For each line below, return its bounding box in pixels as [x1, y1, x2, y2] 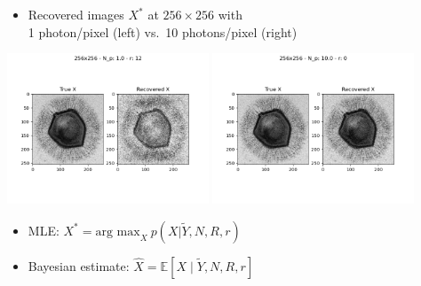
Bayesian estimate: [28, 256, 130, 274]
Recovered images [28, 5, 124, 23]
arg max [95, 225, 140, 238]
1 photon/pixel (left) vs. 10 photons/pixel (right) [28, 22, 298, 41]
